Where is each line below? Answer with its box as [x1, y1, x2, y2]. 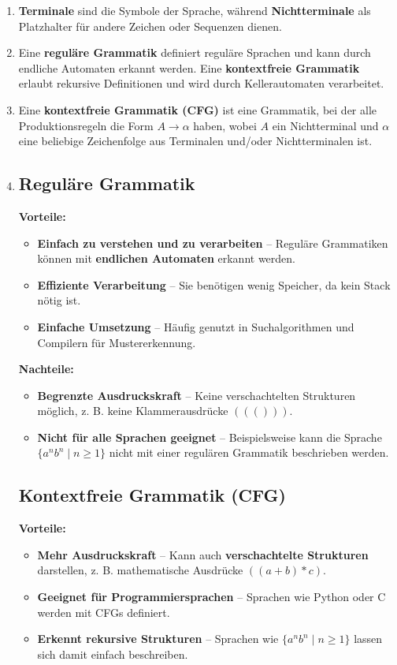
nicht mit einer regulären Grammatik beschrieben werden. [109, 444, 389, 461]
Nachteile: [18, 361, 74, 377]
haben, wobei [193, 117, 257, 133]
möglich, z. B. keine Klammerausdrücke [37, 402, 228, 419]
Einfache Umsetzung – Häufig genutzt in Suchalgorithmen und [37, 318, 354, 334]
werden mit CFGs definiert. [37, 603, 170, 620]
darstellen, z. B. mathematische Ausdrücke [37, 562, 243, 578]
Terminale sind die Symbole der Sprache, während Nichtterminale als [18, 2, 371, 18]
